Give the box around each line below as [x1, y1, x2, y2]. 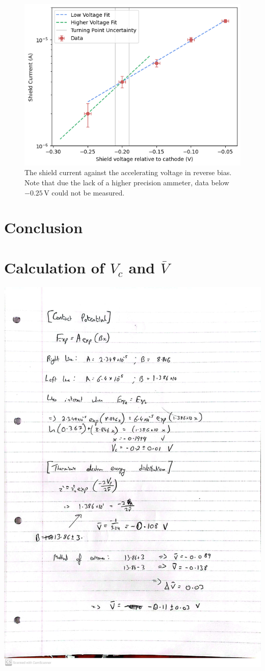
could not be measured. [51, 187, 125, 198]
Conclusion [4, 217, 83, 238]
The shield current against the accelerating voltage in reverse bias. [24, 167, 232, 178]
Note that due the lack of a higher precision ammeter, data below [24, 177, 229, 188]
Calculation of [4, 257, 104, 277]
